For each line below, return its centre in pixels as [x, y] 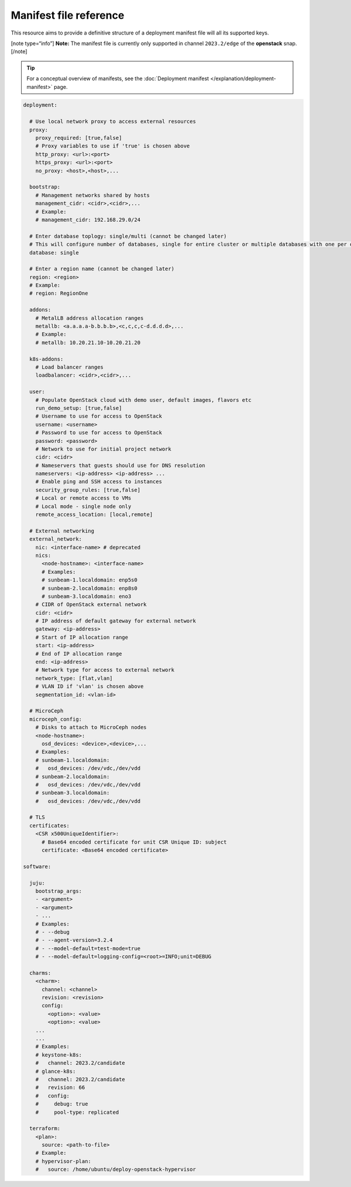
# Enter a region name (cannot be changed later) [102, 269]
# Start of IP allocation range [82, 637]
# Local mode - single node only [83, 506]
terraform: [45, 1128]
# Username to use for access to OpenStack [99, 416]
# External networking [62, 531]
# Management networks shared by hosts [93, 195]
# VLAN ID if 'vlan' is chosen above [90, 687]
